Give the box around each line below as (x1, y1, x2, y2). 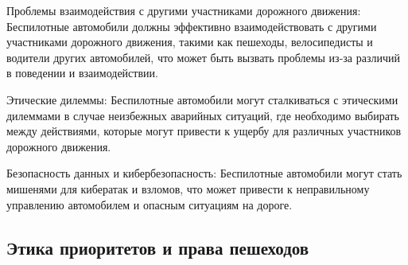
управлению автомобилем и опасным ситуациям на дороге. (6, 196, 293, 212)
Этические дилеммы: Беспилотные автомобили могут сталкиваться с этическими (6, 91, 398, 107)
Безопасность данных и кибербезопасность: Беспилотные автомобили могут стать (6, 165, 402, 181)
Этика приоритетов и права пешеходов (6, 235, 309, 259)
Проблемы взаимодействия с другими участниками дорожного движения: (6, 2, 361, 18)
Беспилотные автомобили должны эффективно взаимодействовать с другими (6, 18, 377, 34)
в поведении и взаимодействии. (6, 64, 158, 81)
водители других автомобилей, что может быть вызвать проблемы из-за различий (6, 49, 400, 65)
